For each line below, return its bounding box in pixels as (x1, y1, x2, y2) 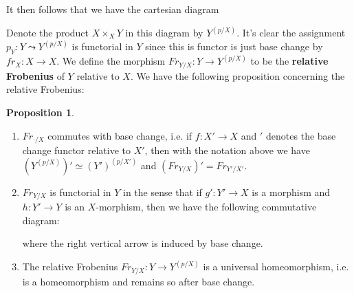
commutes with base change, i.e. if (47, 128, 192, 142)
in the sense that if (122, 184, 202, 199)
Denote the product (6, 25, 89, 40)
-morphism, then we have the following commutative (96, 199, 317, 214)
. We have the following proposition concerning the (130, 68, 345, 83)
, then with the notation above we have (144, 142, 310, 157)
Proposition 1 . (6, 105, 74, 119)
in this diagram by (125, 25, 203, 40)
